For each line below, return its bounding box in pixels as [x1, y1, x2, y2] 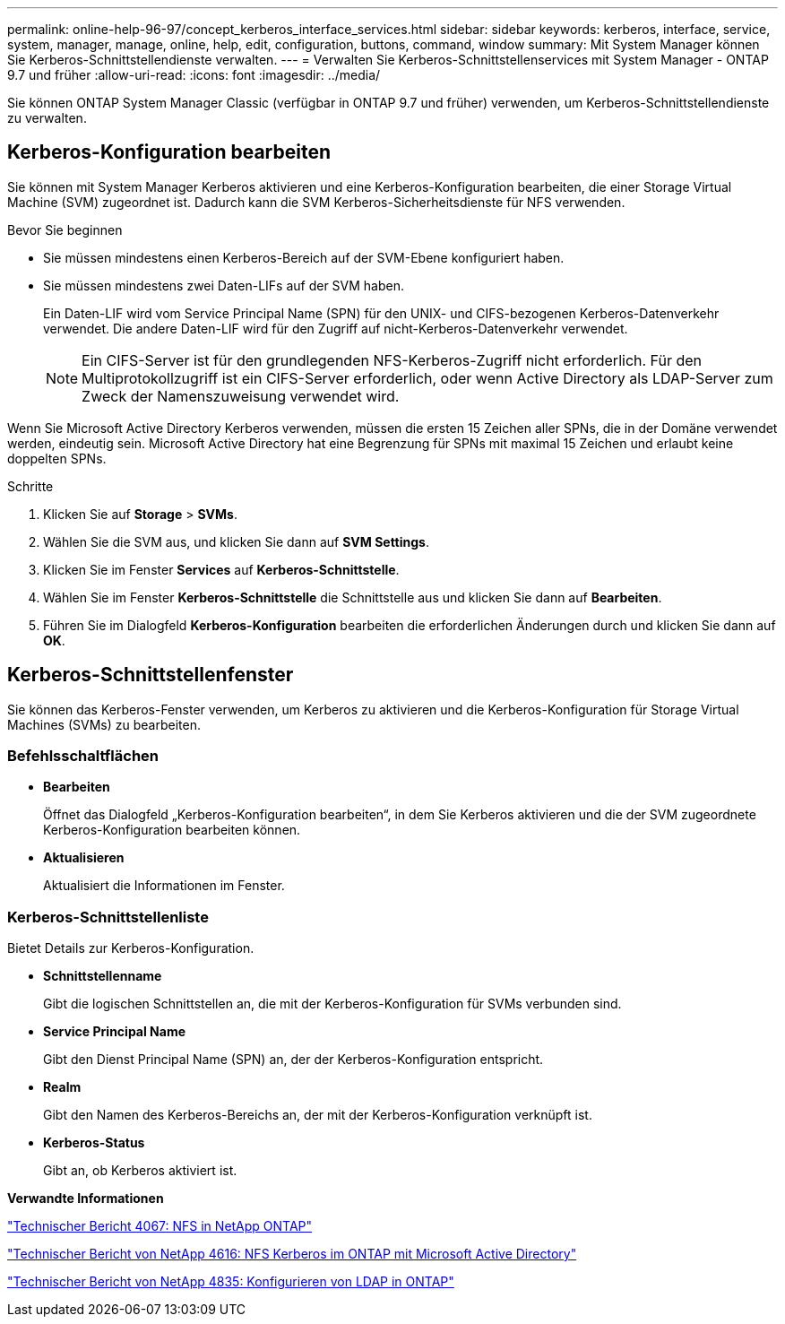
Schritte [7, 478, 54, 494]
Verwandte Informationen [7, 1190, 164, 1207]
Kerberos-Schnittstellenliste [7, 907, 209, 926]
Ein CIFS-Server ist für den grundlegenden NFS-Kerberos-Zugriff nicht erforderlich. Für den [82, 350, 703, 369]
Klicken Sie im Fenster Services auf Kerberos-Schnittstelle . [43, 561, 400, 577]
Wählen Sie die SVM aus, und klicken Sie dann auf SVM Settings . [43, 533, 429, 550]
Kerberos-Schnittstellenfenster [7, 663, 294, 687]
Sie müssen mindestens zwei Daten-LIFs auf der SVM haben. [43, 277, 404, 293]
